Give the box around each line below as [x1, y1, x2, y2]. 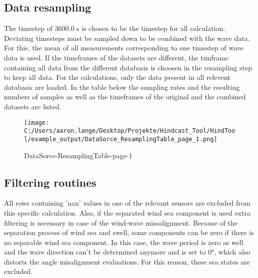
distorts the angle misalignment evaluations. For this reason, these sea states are [4, 256, 250, 267]
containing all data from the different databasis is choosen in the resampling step [4, 62, 252, 72]
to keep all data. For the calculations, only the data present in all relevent [4, 72, 230, 82]
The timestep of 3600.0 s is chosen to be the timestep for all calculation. [4, 23, 225, 33]
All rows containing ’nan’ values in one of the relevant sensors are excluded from [4, 198, 250, 208]
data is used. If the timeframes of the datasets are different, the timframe [4, 52, 228, 62]
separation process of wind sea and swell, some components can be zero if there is [4, 227, 254, 238]
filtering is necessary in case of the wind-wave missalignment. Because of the [4, 217, 238, 228]
